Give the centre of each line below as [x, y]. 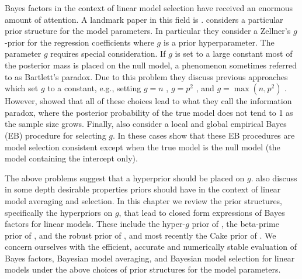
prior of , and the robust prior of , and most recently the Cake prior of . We [140, 235]
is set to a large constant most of [234, 54]
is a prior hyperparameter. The [219, 42]
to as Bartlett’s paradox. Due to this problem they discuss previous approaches [146, 76]
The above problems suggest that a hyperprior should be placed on [125, 178]
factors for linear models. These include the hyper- [95, 224]
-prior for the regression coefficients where [79, 42]
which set [22, 88]
